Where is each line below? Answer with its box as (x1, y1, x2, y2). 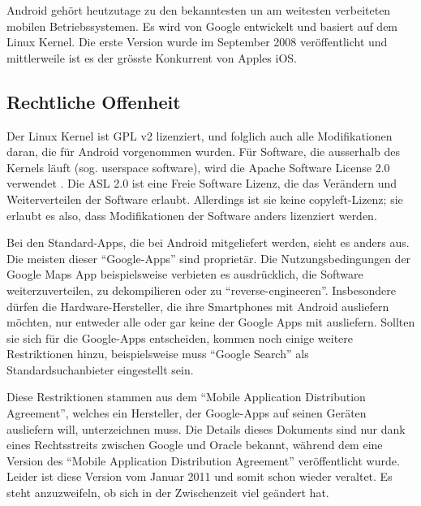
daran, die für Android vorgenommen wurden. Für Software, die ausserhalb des (6, 143, 401, 160)
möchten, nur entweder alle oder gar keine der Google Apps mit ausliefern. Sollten (6, 314, 415, 331)
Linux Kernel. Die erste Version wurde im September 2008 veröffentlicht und (6, 33, 388, 50)
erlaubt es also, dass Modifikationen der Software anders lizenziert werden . (6, 206, 377, 223)
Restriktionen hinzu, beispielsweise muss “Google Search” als (6, 345, 309, 362)
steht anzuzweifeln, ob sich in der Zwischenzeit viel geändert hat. (6, 484, 329, 501)
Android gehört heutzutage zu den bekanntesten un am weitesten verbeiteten (6, 2, 391, 18)
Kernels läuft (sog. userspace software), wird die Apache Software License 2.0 (6, 158, 390, 175)
